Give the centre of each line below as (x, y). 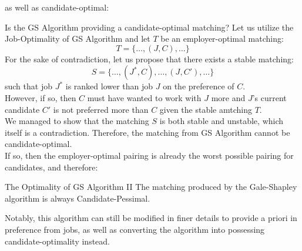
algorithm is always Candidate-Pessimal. (78, 198)
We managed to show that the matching (77, 121)
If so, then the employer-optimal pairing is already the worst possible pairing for (149, 155)
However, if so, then (41, 97)
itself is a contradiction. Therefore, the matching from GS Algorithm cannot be (147, 132)
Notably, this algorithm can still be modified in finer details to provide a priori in (151, 218)
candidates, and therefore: (51, 167)
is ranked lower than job (109, 86)
